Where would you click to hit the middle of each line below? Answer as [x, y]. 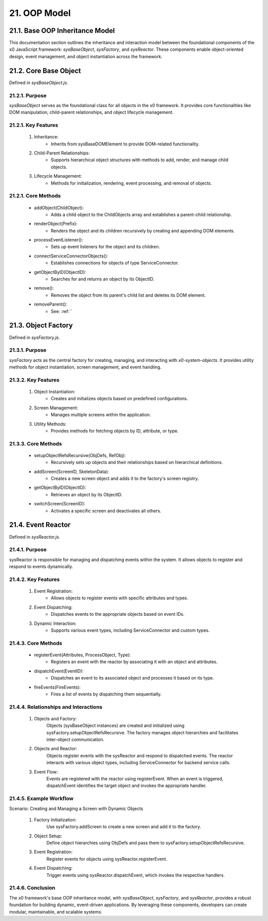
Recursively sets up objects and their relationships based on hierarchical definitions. [137, 462]
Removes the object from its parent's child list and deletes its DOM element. [128, 295]
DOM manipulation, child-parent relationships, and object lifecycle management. [91, 113]
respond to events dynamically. [41, 567]
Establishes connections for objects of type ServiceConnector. [115, 263]
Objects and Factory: [55, 718]
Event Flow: [46, 772]
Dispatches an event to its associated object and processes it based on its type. [133, 678]
